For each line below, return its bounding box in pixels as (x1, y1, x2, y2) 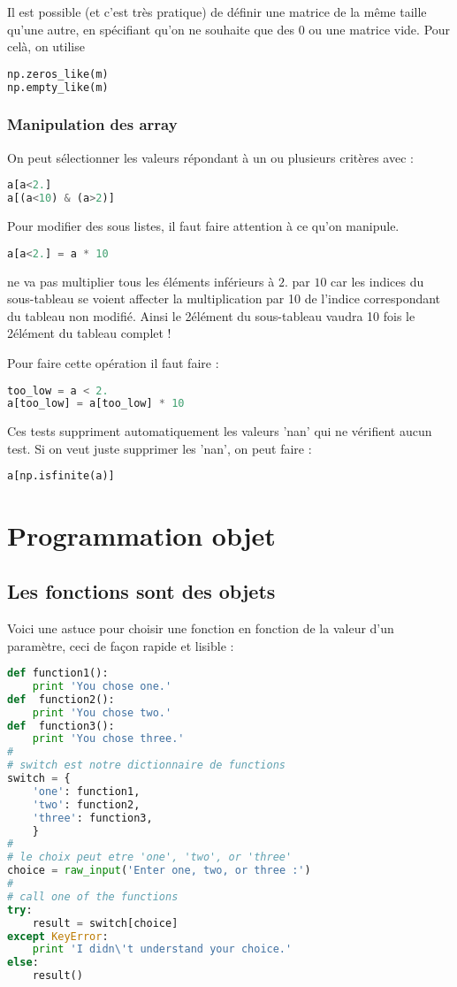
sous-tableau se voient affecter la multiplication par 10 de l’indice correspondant (7, 289, 441, 308)
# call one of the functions (7, 890, 179, 903)
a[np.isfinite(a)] (7, 470, 115, 483)
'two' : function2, (32, 798, 141, 811)
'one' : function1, (32, 784, 141, 798)
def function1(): (7, 667, 109, 680)
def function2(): (7, 692, 115, 706)
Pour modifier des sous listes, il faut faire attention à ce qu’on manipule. (7, 217, 400, 235)
